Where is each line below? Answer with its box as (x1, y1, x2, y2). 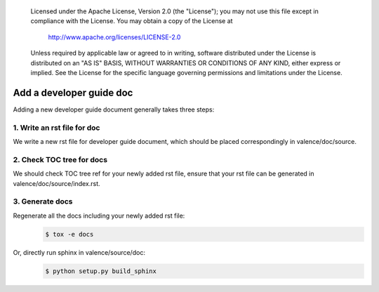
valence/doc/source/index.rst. (13, 179, 101, 187)
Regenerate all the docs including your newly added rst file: (13, 211, 185, 220)
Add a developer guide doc (13, 86, 133, 98)
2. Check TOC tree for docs (13, 154, 108, 164)
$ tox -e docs (45, 230, 94, 238)
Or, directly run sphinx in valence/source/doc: (13, 248, 145, 256)
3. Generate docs (13, 197, 73, 206)
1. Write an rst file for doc (13, 123, 100, 133)
